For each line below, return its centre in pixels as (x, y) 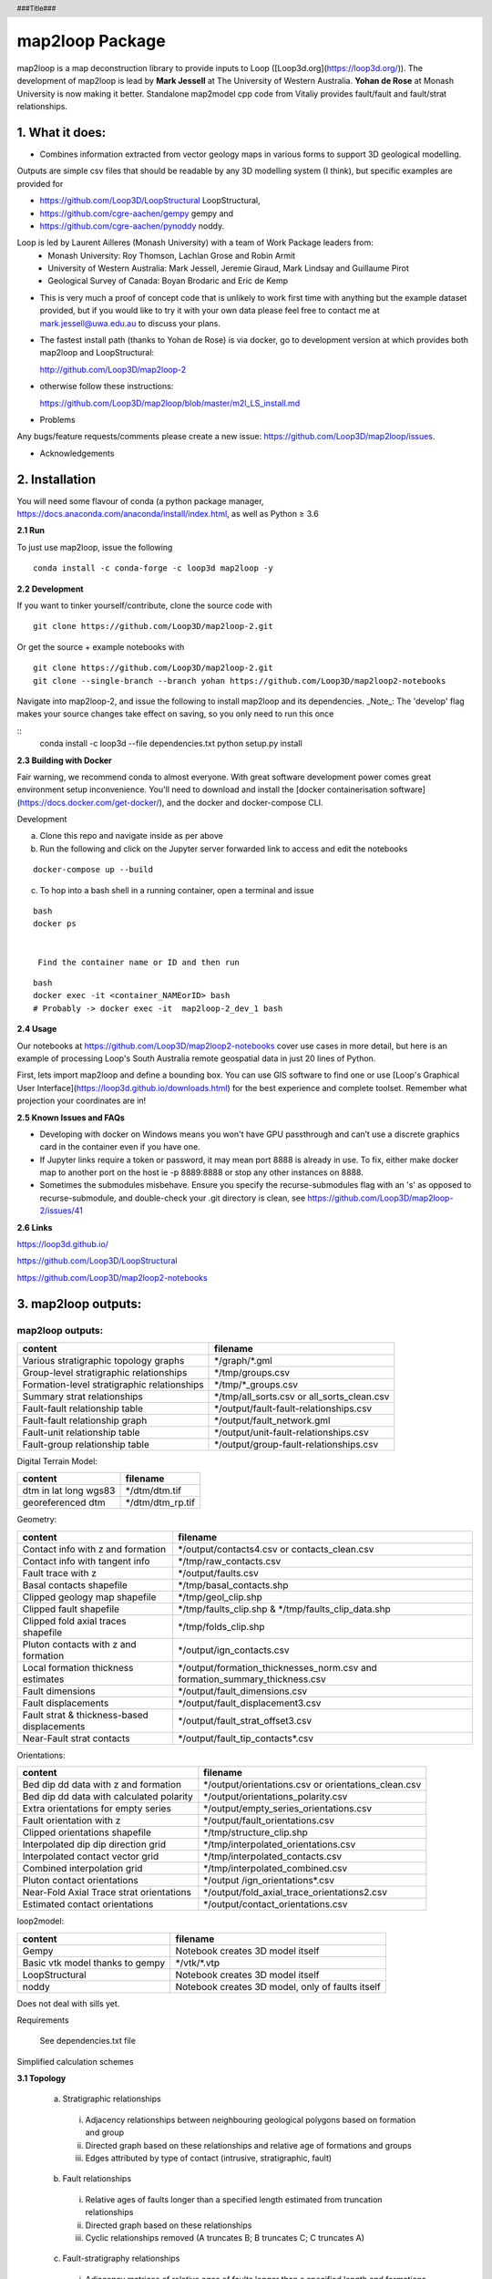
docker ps (55, 924)
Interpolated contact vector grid (91, 1857)
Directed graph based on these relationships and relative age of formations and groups (248, 2145)
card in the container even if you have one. (120, 1147)
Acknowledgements (77, 453)
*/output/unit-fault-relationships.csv (292, 1432)
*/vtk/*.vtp (198, 1963)
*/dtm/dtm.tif (154, 1490)
